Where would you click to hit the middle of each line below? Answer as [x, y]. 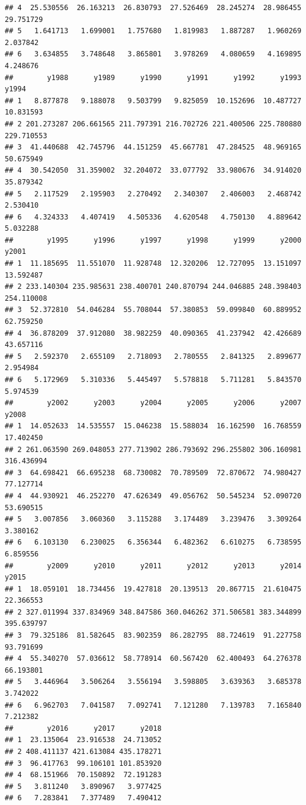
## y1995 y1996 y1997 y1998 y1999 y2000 [153, 240]
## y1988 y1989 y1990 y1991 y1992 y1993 [153, 77]
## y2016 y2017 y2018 [83, 728]
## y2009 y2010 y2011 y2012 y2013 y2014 [153, 566]
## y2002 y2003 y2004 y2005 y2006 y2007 [153, 403]
